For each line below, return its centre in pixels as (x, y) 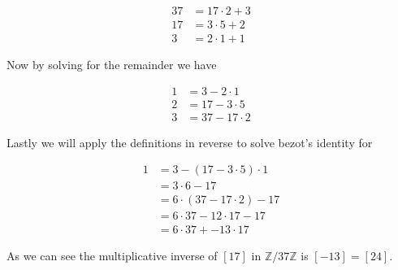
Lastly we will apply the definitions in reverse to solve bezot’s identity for (190, 142)
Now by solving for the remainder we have (112, 65)
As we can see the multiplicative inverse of (112, 255)
